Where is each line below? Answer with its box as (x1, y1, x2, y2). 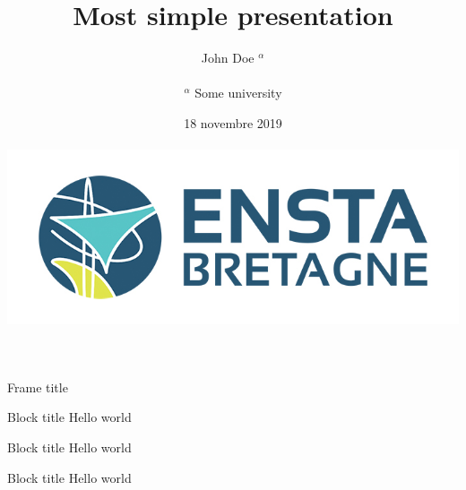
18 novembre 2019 (184, 113, 282, 132)
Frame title (7, 377, 68, 396)
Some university (194, 83, 282, 102)
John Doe (201, 48, 255, 67)
